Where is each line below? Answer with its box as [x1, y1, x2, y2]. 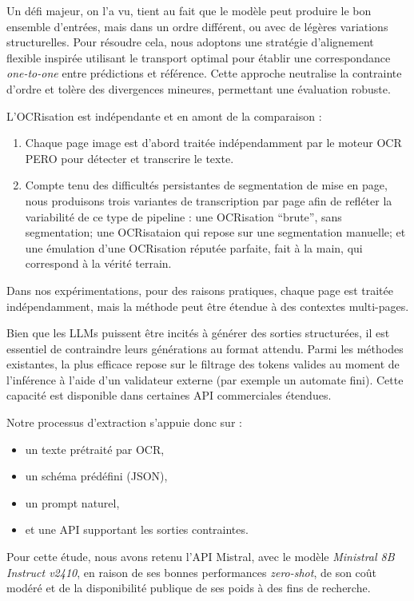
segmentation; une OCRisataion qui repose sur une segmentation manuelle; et [25, 224, 406, 241]
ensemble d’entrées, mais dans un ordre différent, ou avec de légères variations [6, 18, 388, 34]
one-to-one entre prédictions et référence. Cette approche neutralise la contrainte [6, 65, 402, 82]
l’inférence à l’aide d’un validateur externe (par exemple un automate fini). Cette [6, 371, 404, 388]
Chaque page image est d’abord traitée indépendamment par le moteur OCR [25, 134, 402, 151]
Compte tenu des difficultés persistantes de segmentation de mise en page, [25, 177, 388, 193]
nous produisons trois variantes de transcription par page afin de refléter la [25, 192, 392, 209]
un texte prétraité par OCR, [25, 440, 165, 457]
